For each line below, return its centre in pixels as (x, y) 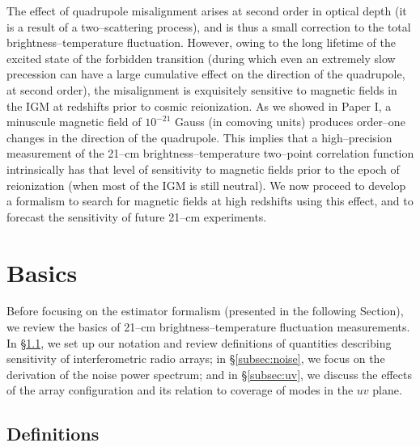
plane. (387, 390)
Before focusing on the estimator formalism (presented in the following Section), (205, 311)
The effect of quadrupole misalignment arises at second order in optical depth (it (207, 11)
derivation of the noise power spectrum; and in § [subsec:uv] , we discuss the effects (209, 374)
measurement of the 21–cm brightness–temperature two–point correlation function (210, 153)
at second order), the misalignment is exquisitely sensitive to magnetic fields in (202, 89)
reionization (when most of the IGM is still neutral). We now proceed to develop (206, 185)
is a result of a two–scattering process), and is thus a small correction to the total (209, 26)
